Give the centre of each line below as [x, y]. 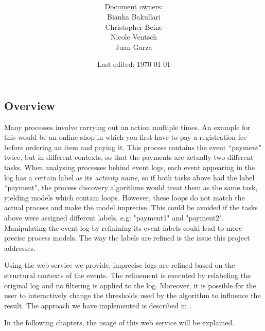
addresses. [20, 247]
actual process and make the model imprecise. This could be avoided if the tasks [131, 207]
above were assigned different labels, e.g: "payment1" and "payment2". [114, 218]
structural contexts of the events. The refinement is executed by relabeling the [128, 275]
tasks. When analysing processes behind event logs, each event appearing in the [130, 167]
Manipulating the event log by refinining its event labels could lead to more [123, 227]
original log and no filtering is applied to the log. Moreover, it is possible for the [130, 285]
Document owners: [134, 6]
